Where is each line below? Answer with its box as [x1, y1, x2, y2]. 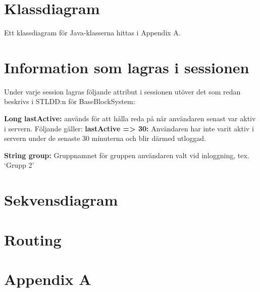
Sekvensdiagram [4, 189, 118, 210]
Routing [4, 229, 62, 250]
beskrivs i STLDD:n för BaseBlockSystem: [4, 96, 135, 107]
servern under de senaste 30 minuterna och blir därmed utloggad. [4, 133, 206, 143]
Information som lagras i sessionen [4, 57, 249, 77]
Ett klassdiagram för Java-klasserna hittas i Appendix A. [4, 27, 181, 38]
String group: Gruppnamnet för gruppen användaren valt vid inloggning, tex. [4, 150, 249, 160]
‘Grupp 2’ [4, 160, 34, 170]
